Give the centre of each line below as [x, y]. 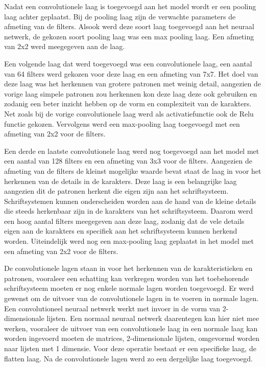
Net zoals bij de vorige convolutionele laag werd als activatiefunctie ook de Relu [129, 113]
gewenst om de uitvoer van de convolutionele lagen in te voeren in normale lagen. [131, 298]
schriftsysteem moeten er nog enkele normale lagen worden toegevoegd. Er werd [129, 288]
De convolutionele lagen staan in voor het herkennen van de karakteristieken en [128, 268]
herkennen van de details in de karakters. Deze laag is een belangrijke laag [121, 181]
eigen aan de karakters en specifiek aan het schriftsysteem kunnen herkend [121, 231]
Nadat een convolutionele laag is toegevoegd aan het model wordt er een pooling [130, 6]
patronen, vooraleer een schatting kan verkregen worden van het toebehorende [127, 278]
